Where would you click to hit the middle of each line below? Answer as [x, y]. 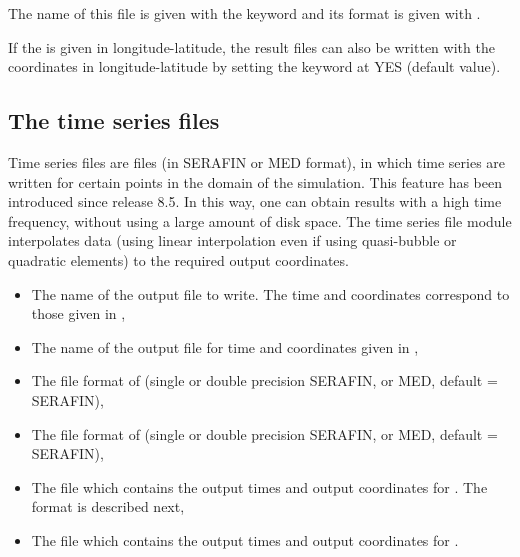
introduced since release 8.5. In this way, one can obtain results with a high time [255, 201]
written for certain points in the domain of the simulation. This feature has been [255, 181]
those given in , [78, 313]
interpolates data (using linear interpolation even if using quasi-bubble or [232, 240]
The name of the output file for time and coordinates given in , [225, 346]
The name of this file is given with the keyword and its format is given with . [244, 13]
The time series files [114, 120]
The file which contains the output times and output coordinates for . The [259, 486]
